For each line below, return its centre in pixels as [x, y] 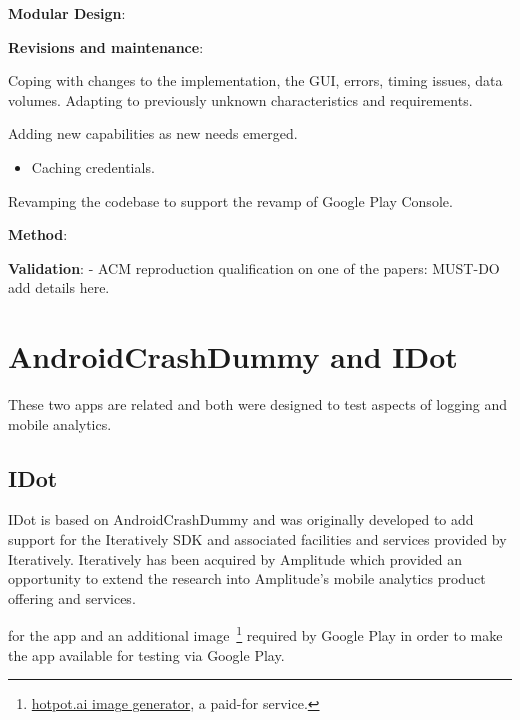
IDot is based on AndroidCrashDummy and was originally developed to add [241, 519]
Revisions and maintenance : [106, 46]
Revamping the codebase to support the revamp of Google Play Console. [230, 200]
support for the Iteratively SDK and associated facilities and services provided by [257, 539]
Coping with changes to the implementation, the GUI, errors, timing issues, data [255, 80]
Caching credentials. [93, 166]
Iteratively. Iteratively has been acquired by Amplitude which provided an [235, 558]
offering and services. [72, 597]
